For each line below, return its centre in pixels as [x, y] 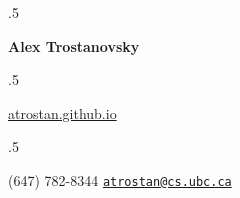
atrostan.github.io [62, 112]
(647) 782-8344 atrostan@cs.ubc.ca [120, 179]
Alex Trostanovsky [74, 45]
